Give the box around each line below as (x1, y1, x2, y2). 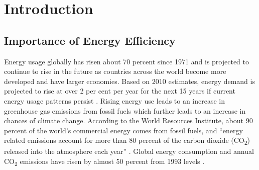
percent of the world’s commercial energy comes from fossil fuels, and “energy (4, 125, 243, 135)
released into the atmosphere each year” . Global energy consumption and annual (4, 146, 254, 156)
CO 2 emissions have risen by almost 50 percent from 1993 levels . (4, 156, 205, 167)
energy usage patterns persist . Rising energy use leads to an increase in (4, 95, 225, 106)
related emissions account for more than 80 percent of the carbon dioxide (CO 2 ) (4, 135, 250, 147)
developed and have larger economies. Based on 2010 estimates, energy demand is (4, 75, 255, 86)
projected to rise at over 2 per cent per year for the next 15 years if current (4, 86, 235, 96)
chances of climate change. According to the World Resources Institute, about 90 (4, 115, 253, 126)
